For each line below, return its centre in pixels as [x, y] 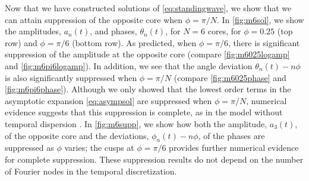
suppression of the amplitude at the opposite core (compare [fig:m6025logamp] [147, 54]
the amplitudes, [33, 31]
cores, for [224, 31]
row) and [21, 42]
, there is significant [264, 42]
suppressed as [29, 148]
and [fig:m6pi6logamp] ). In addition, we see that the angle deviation [129, 65]
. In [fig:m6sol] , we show [260, 19]
